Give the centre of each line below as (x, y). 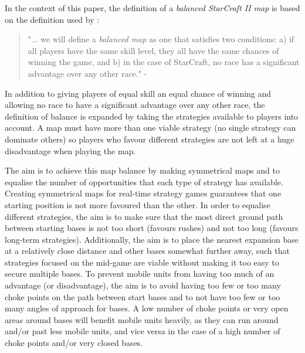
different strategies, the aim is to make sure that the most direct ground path (144, 216)
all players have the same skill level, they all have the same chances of (153, 50)
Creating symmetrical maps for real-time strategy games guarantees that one (143, 193)
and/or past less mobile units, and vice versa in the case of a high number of (143, 331)
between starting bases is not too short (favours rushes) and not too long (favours (152, 228)
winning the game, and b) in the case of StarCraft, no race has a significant (164, 62)
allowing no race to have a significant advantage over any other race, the (135, 105)
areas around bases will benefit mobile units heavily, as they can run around (142, 319)
